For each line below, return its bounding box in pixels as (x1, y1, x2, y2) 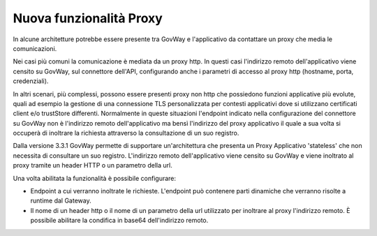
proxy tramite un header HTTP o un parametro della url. (13, 161, 172, 170)
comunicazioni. (13, 44, 57, 52)
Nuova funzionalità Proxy (13, 10, 163, 26)
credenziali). (13, 77, 49, 85)
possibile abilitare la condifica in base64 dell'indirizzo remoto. (30, 216, 209, 225)
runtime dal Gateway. (30, 196, 91, 205)
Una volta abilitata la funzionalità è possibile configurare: (13, 174, 177, 182)
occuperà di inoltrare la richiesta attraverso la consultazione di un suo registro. (13, 129, 239, 138)
